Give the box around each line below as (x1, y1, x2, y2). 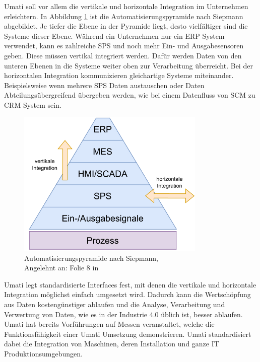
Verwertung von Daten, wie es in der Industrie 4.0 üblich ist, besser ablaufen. (4, 309, 243, 319)
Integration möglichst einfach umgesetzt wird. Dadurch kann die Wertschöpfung (4, 289, 251, 300)
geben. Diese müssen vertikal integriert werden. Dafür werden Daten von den (4, 50, 242, 60)
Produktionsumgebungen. (4, 348, 83, 358)
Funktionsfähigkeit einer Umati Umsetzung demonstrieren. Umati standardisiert (4, 328, 251, 339)
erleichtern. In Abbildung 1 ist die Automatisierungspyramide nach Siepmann (4, 11, 243, 21)
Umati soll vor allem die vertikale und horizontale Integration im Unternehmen (4, 1, 248, 11)
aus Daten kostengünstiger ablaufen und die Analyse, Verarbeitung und (4, 299, 225, 309)
